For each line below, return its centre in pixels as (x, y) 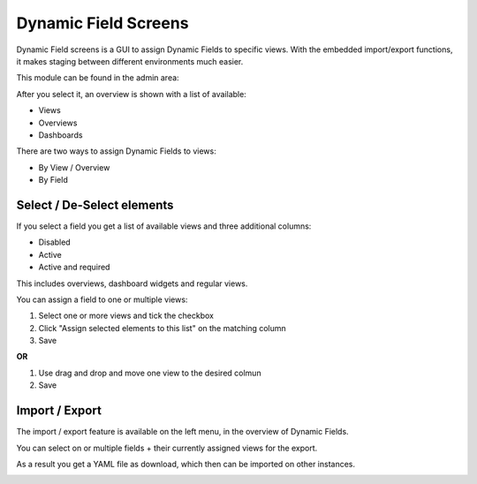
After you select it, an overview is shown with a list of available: (131, 94)
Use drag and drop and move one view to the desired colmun (150, 373)
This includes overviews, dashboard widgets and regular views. (132, 284)
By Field (53, 180)
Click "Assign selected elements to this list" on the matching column (162, 328)
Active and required (74, 267)
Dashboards (61, 135)
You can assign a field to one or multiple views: (102, 299)
